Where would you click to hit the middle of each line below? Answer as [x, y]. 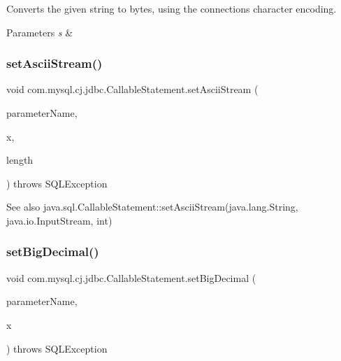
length [20, 160]
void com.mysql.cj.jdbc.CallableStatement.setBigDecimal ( [131, 277]
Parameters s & [40, 32]
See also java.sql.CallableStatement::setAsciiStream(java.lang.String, [152, 207]
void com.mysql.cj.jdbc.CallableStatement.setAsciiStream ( [132, 89]
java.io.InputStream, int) [59, 220]
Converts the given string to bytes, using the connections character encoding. [172, 8]
